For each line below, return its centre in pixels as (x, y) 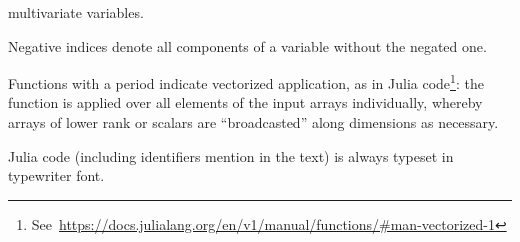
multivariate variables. (76, 12)
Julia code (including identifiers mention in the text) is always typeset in (231, 155)
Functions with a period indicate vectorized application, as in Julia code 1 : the (246, 81)
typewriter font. (56, 175)
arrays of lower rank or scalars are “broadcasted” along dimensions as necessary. (253, 122)
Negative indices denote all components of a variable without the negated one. (247, 45)
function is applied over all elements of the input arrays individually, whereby (245, 102)
